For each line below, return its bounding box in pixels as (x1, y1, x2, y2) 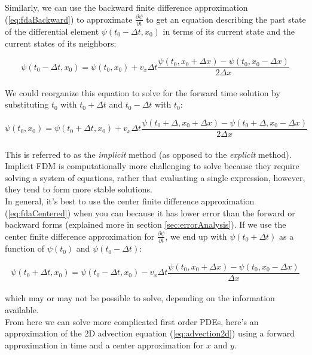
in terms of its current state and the (163, 25, 295, 37)
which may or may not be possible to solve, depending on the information (5, 292, 275, 304)
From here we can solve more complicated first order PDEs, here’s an (5, 315, 259, 328)
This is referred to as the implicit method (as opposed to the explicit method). (5, 148, 292, 160)
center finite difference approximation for (5, 229, 155, 242)
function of (5, 242, 45, 255)
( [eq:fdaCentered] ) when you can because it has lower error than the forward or (5, 206, 295, 219)
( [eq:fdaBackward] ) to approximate (5, 13, 133, 25)
